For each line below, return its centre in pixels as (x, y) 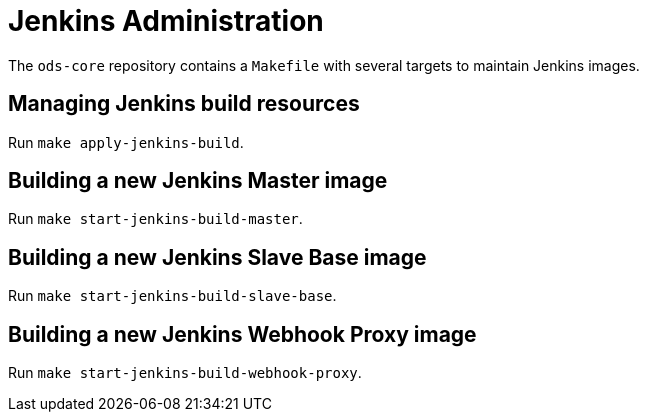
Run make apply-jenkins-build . (126, 142)
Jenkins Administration (166, 21)
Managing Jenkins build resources (184, 104)
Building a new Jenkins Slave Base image (217, 257)
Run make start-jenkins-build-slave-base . (172, 296)
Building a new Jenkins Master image (198, 181)
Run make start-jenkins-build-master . (155, 219)
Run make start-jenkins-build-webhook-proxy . (185, 373)
